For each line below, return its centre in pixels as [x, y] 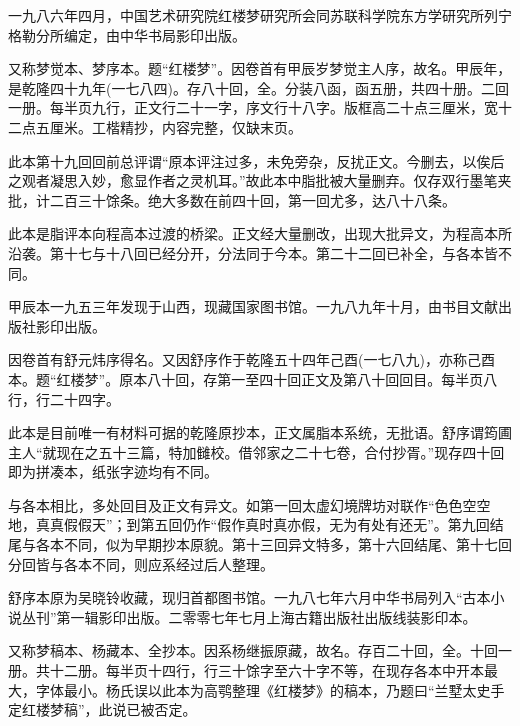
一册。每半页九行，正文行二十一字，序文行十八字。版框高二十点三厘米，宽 [253, 107]
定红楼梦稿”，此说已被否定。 [102, 709]
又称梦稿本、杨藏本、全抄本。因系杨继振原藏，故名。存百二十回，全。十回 [253, 650]
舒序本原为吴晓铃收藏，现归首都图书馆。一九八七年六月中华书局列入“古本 [249, 597]
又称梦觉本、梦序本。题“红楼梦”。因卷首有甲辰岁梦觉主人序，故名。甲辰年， [260, 68]
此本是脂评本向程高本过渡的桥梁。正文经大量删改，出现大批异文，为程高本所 [260, 233]
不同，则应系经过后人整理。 [182, 563]
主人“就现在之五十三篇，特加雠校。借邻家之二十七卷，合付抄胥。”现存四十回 [256, 451]
